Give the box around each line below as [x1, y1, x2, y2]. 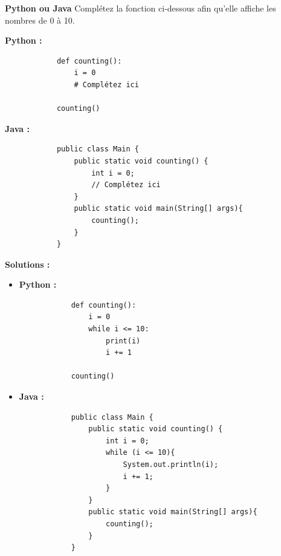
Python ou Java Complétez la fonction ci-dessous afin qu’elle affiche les [5, 2, 276, 14]
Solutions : [5, 257, 50, 270]
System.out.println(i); [123, 460, 219, 469]
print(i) [105, 336, 141, 345]
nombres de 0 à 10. [5, 13, 75, 26]
